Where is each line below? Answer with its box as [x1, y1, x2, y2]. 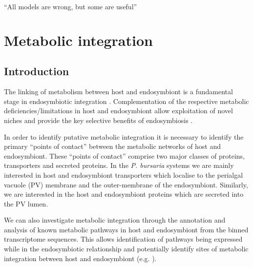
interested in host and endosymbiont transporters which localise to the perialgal [4, 169, 243, 180]
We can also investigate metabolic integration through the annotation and [4, 215, 226, 225]
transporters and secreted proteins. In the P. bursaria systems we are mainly [4, 160, 234, 170]
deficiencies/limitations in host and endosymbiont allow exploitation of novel [4, 105, 233, 116]
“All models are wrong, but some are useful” [4, 1, 137, 11]
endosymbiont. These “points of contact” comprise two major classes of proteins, [4, 150, 245, 161]
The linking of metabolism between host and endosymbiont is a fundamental [4, 86, 233, 97]
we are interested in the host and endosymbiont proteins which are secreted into [4, 189, 244, 199]
